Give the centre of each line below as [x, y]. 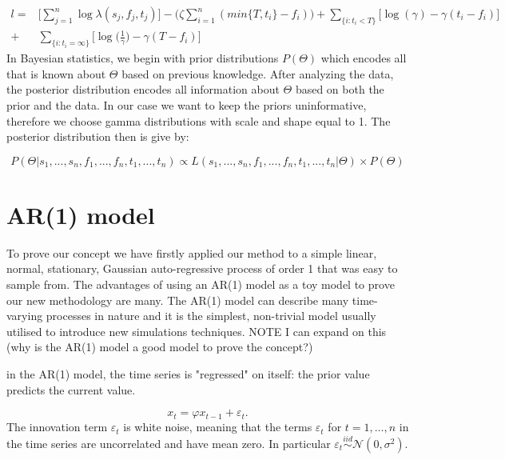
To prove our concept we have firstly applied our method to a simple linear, [192, 252]
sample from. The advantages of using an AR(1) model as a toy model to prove [201, 284]
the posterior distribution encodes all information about [143, 89]
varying [25, 316]
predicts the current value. [71, 389]
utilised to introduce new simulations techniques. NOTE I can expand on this [197, 331]
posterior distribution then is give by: [98, 136]
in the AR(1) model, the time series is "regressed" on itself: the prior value [188, 374]
